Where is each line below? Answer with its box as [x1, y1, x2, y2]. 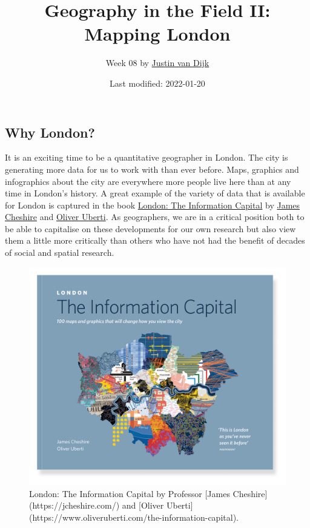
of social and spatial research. [5, 246, 114, 259]
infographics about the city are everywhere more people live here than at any [5, 175, 291, 187]
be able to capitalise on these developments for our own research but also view [5, 222, 296, 235]
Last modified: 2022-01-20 [110, 76, 205, 89]
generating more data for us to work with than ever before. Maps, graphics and [5, 162, 299, 175]
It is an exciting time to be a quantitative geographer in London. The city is [5, 151, 288, 164]
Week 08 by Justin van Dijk [105, 56, 209, 69]
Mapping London [84, 21, 231, 46]
